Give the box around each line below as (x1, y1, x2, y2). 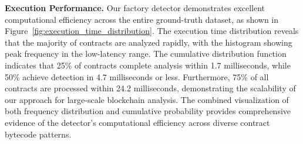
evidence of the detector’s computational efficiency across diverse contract (5, 116, 270, 128)
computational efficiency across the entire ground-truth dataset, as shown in (5, 13, 279, 25)
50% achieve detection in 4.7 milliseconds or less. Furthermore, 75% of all (5, 70, 269, 83)
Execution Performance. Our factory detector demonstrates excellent (5, 2, 265, 13)
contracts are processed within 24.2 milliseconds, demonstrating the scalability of (5, 82, 296, 94)
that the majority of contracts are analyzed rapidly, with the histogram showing (5, 36, 292, 48)
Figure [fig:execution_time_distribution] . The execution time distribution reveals (5, 25, 299, 37)
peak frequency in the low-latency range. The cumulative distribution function (5, 47, 287, 60)
